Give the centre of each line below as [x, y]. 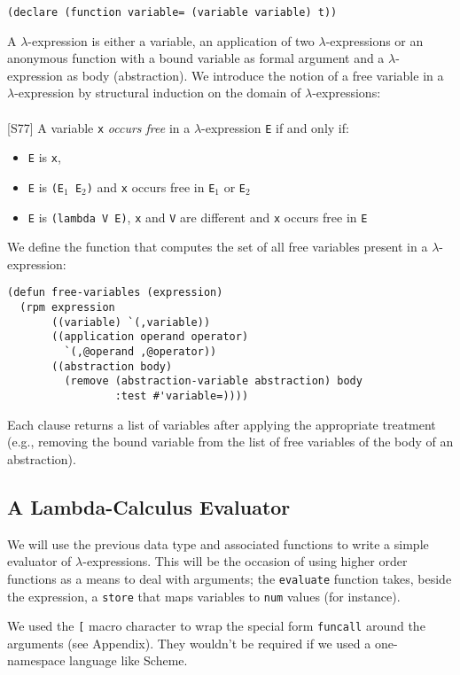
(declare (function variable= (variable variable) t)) [172, 12]
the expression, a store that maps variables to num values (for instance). [204, 596]
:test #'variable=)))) [182, 396]
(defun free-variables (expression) [115, 293]
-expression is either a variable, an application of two [171, 40]
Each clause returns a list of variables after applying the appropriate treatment [222, 424]
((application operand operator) [150, 337]
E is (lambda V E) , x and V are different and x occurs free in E [198, 217]
